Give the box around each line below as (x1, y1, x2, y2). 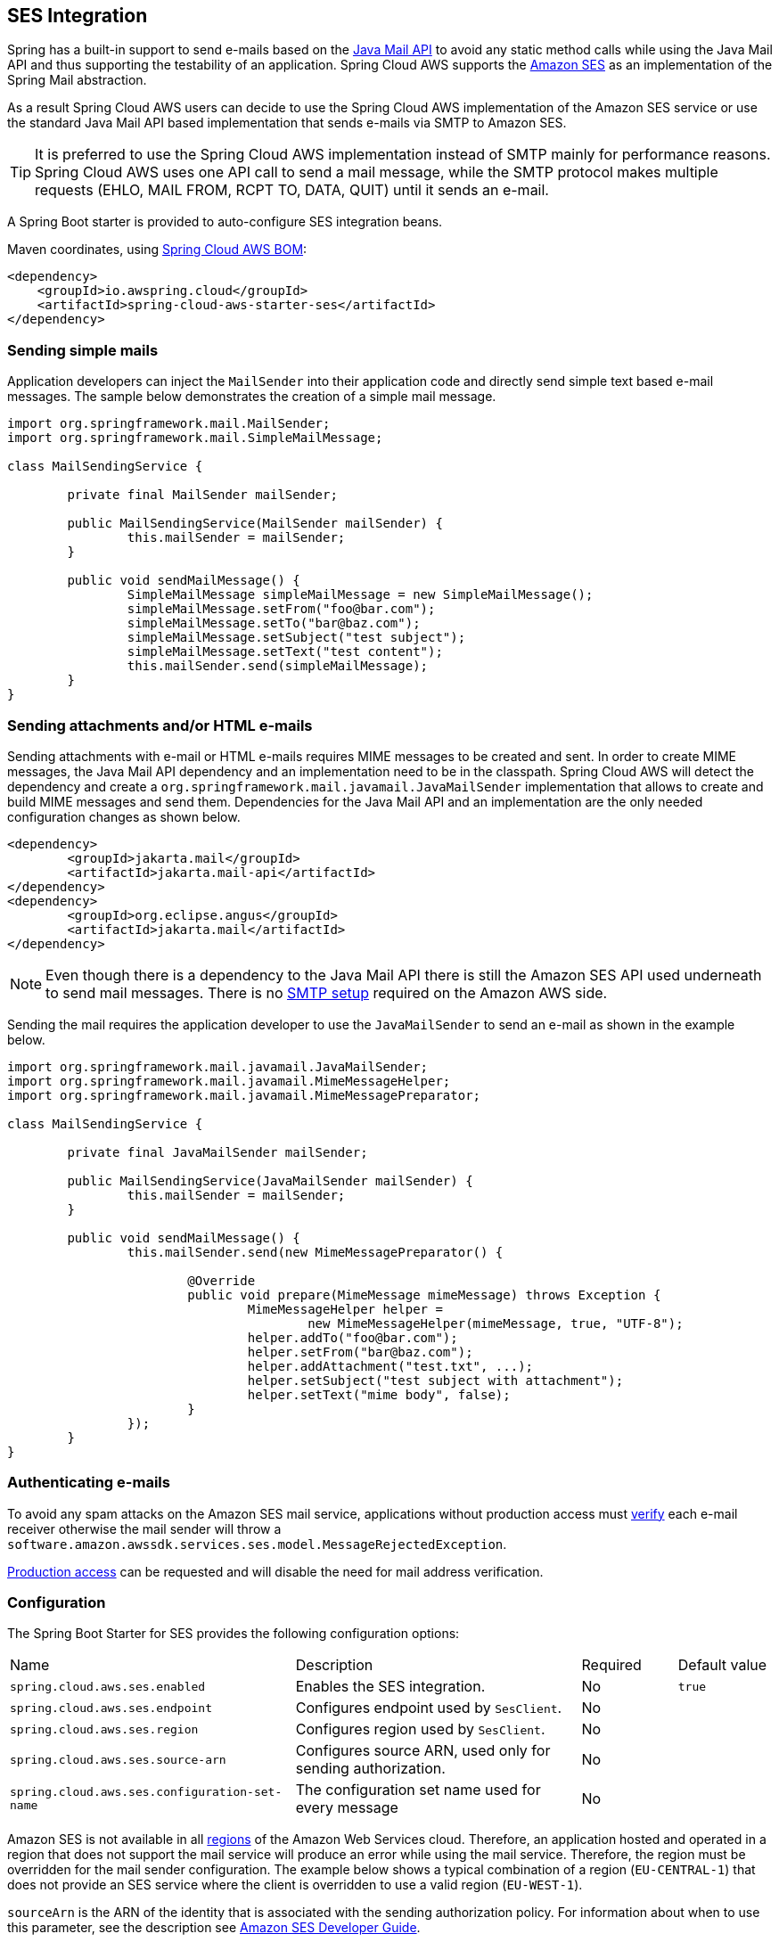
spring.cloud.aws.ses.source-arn (10, 1752, 226, 1766)
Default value (677, 1656, 767, 1675)
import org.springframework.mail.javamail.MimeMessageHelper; (7, 1073, 451, 1088)
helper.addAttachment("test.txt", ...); (247, 1358, 534, 1373)
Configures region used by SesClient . (295, 1720, 545, 1739)
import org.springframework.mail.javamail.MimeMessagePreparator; (7, 1087, 481, 1102)
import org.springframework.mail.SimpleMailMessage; (7, 430, 383, 446)
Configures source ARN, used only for (295, 1741, 551, 1760)
